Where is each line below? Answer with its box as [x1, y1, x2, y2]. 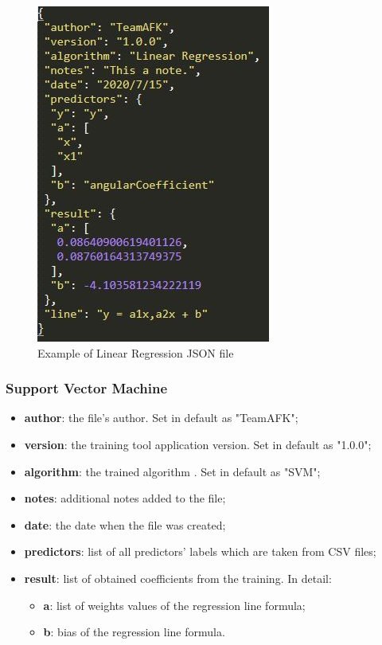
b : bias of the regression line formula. [43, 623, 225, 640]
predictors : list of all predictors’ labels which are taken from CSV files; [24, 543, 376, 560]
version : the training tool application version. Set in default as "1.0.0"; [24, 436, 372, 452]
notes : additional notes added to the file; [24, 490, 226, 506]
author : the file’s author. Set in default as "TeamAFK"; [24, 409, 298, 426]
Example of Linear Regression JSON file [37, 344, 234, 361]
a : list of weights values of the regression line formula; [43, 596, 306, 613]
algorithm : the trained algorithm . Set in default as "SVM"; [24, 463, 321, 479]
